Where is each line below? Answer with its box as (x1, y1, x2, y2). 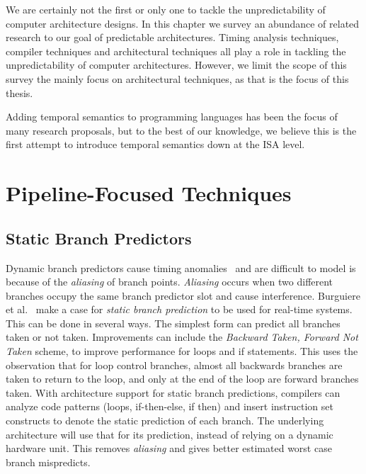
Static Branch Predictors (6, 227, 192, 249)
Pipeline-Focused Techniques (6, 179, 292, 208)
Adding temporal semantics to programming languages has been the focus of (6, 109, 338, 124)
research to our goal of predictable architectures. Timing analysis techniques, (6, 30, 339, 45)
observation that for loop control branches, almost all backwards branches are (6, 357, 343, 372)
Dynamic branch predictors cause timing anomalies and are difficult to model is (6, 260, 356, 275)
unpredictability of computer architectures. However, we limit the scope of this (6, 57, 347, 72)
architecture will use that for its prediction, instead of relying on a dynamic (6, 427, 333, 441)
